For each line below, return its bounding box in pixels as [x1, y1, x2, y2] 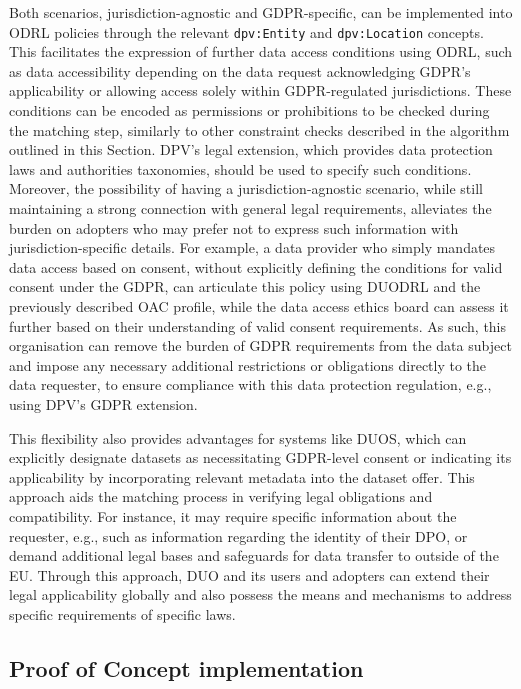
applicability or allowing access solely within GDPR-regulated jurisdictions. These [9, 80, 512, 101]
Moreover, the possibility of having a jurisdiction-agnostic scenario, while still [9, 178, 483, 199]
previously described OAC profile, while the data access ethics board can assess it [9, 295, 509, 316]
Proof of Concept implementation [9, 652, 364, 683]
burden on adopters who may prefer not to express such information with [9, 217, 459, 238]
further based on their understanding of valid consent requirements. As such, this [9, 315, 507, 336]
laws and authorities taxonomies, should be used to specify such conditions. [9, 158, 472, 179]
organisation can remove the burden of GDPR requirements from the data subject [9, 335, 512, 356]
